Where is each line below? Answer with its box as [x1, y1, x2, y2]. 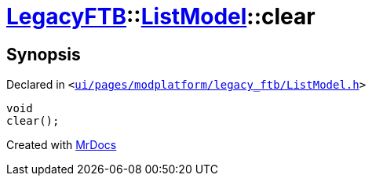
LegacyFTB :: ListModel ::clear [6, 3, 315, 30]
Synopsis [6, 44, 81, 64]
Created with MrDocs [6, 138, 117, 152]
